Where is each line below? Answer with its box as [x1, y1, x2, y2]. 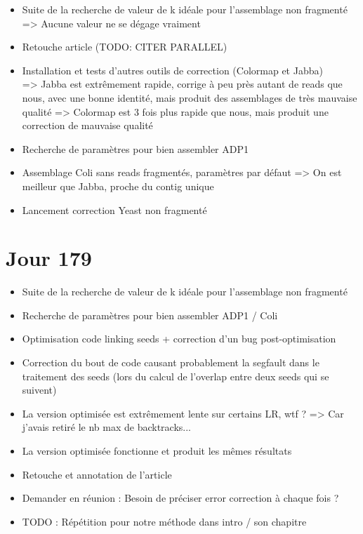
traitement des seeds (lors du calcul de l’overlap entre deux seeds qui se [22, 368, 329, 383]
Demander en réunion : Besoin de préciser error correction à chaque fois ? [22, 490, 339, 505]
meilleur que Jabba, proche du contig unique [22, 178, 214, 193]
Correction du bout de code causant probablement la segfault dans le [22, 355, 319, 370]
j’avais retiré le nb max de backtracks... [22, 420, 191, 434]
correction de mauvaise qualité [22, 118, 153, 133]
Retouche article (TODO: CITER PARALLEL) [22, 39, 227, 54]
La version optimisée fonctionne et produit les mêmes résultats [22, 443, 292, 458]
